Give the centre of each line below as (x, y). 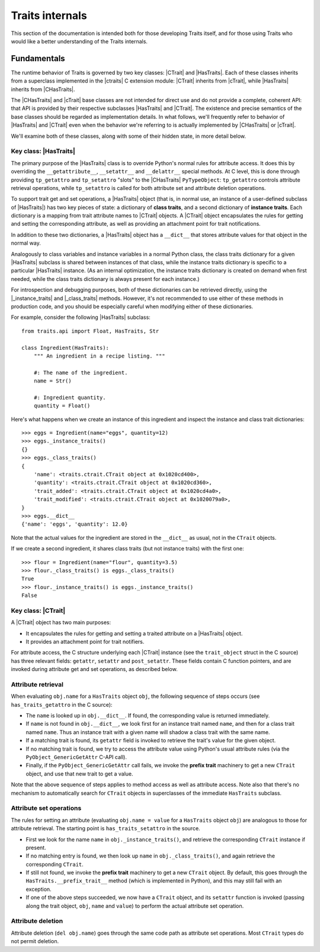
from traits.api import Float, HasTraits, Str (90, 331)
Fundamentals (38, 58)
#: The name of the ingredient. (81, 372)
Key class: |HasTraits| (43, 151)
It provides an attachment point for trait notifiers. (85, 642)
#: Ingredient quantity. (70, 397)
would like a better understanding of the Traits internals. (79, 41)
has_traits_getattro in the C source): (62, 704)
